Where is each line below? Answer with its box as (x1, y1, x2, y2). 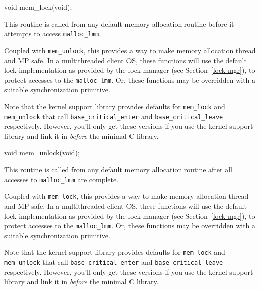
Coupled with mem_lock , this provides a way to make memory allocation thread (4, 191, 249, 201)
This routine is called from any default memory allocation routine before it (4, 18, 234, 29)
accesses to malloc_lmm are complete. (4, 174, 119, 184)
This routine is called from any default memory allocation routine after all (4, 164, 232, 175)
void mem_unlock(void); (4, 147, 80, 158)
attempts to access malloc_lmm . (4, 28, 101, 39)
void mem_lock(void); (4, 2, 72, 12)
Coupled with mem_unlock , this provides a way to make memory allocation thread (4, 45, 256, 55)
